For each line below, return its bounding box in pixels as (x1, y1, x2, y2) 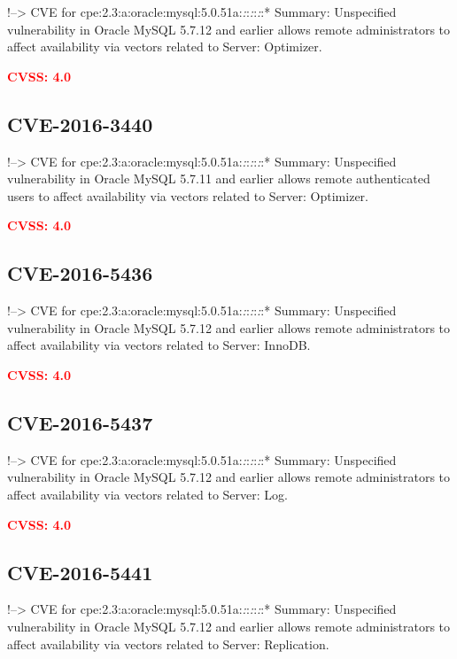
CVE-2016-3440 (7, 110, 153, 137)
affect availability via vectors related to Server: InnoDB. (7, 336, 311, 354)
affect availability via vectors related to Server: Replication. (7, 634, 329, 653)
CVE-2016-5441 (7, 558, 153, 585)
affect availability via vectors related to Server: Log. (7, 485, 288, 503)
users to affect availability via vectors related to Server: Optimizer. (7, 186, 368, 205)
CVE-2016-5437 (7, 408, 153, 436)
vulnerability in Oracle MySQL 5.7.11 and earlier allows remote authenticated (7, 169, 430, 188)
